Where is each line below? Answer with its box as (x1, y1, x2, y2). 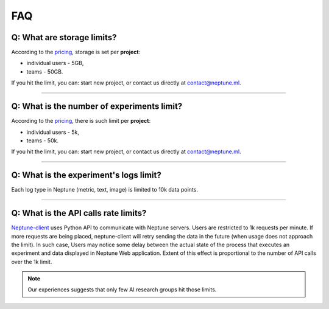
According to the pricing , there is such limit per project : (11, 117, 151, 125)
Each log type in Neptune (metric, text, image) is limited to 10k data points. (11, 186, 198, 193)
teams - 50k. (26, 137, 59, 144)
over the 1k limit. (11, 258, 52, 265)
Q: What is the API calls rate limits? (11, 208, 147, 218)
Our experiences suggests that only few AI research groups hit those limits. (27, 286, 217, 293)
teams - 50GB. (26, 68, 63, 75)
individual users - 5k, (26, 128, 79, 136)
